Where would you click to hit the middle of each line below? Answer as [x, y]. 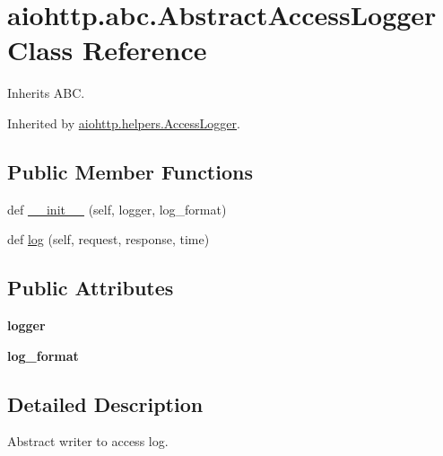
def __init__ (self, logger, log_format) [117, 209]
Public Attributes [91, 288]
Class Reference [107, 50]
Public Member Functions [130, 171]
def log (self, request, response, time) [109, 239]
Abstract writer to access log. [88, 441]
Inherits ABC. [46, 93]
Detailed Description [105, 403]
